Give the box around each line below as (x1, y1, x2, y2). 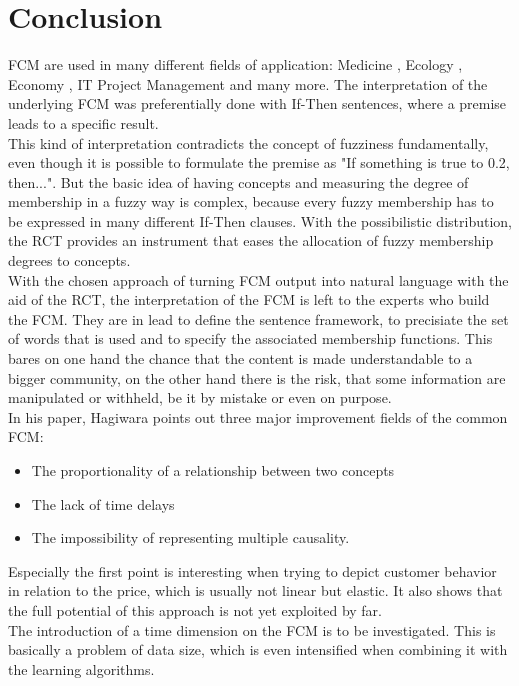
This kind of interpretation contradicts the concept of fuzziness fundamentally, (8, 132, 489, 153)
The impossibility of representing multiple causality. (31, 527, 350, 548)
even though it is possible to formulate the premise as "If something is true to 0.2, (8, 152, 510, 173)
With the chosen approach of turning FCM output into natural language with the (8, 269, 509, 290)
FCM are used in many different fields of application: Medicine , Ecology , (8, 54, 463, 75)
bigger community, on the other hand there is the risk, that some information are (8, 367, 506, 388)
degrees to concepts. (8, 250, 131, 271)
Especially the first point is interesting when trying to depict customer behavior (8, 560, 497, 581)
